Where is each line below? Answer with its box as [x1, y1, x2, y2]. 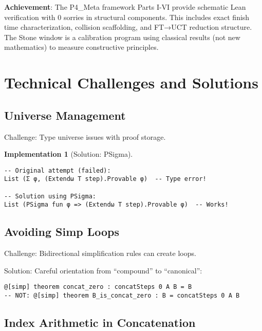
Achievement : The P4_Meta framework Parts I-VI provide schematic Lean [4, 2, 246, 12]
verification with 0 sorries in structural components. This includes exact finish [4, 11, 250, 22]
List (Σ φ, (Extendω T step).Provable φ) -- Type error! [4, 175, 207, 183]
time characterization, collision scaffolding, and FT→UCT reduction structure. [4, 22, 252, 32]
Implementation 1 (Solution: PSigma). [4, 149, 133, 159]
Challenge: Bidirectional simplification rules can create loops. [4, 248, 196, 259]
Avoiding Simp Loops [4, 224, 120, 240]
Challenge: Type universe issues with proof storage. [4, 131, 166, 142]
